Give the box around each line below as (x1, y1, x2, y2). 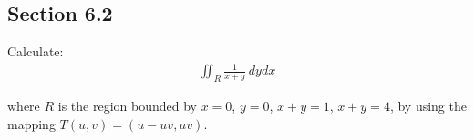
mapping (7, 114, 56, 133)
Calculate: (7, 42, 64, 61)
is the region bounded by (57, 96, 197, 115)
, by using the (389, 96, 467, 115)
